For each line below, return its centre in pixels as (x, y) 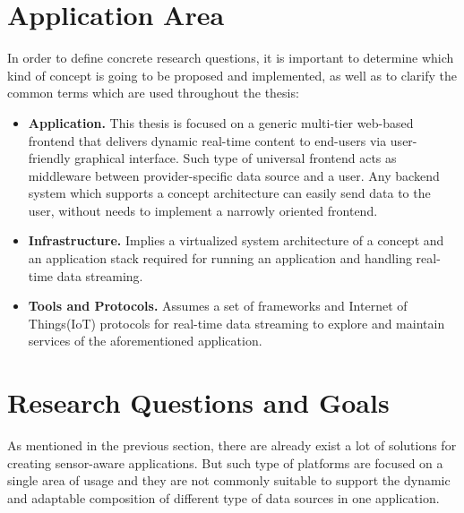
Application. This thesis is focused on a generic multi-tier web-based (221, 122)
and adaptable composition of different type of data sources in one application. (223, 497)
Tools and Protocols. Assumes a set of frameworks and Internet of (218, 306)
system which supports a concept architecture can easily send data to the (229, 193)
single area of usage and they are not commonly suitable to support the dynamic (229, 480)
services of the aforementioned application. (145, 341)
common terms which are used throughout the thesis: (153, 93)
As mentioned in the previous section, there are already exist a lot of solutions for (232, 445)
